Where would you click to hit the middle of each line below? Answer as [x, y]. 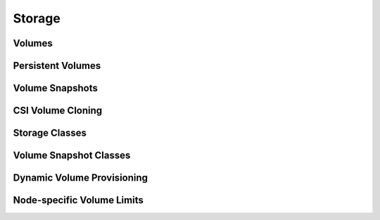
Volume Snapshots [55, 88]
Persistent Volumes [57, 66]
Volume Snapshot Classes [72, 156]
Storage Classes [50, 133]
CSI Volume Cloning [58, 111]
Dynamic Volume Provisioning [80, 178]
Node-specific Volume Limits [78, 200]
